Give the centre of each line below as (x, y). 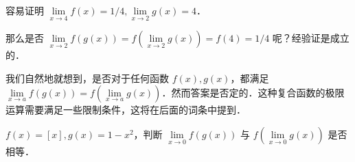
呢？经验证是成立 (311, 38)
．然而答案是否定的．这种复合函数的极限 (253, 93)
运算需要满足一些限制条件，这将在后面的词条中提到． (126, 110)
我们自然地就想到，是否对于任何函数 (87, 78)
